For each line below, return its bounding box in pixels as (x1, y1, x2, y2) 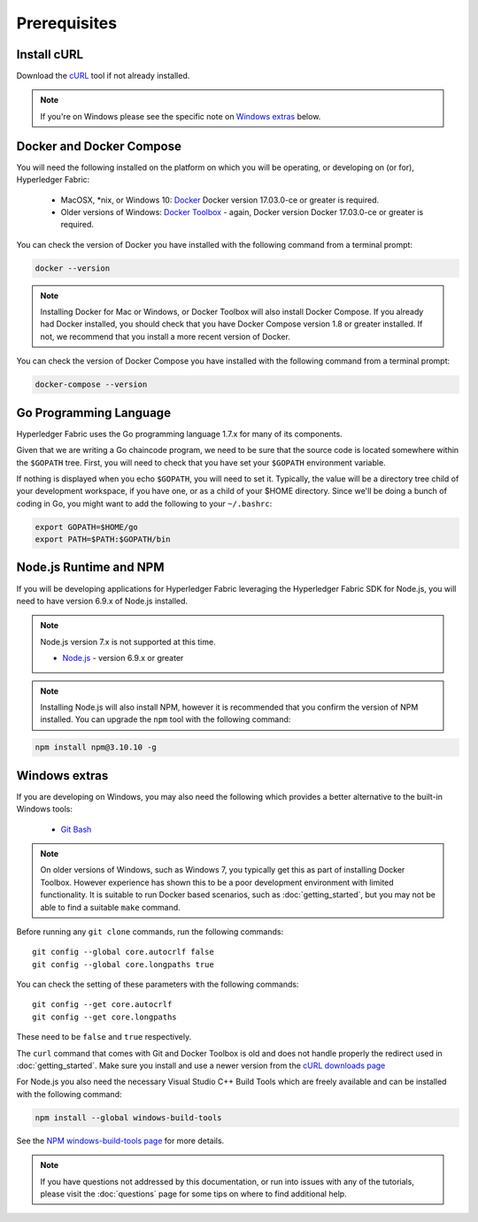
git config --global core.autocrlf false (32, 947, 214, 957)
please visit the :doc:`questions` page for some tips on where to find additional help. (40, 1188, 347, 1199)
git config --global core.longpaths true (32, 959, 214, 969)
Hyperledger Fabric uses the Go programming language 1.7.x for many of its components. (16, 428, 343, 439)
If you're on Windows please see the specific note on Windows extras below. (40, 111, 321, 121)
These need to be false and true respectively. (16, 1032, 192, 1042)
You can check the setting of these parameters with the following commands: (16, 979, 299, 990)
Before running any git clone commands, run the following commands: (16, 926, 283, 937)
